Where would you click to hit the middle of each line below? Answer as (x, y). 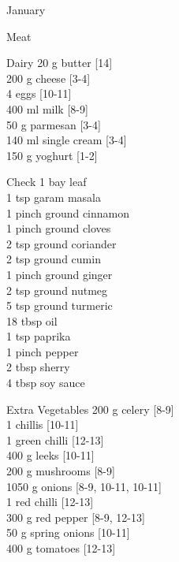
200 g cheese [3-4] (48, 78)
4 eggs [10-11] (39, 93)
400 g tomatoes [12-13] (61, 548)
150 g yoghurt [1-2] (52, 155)
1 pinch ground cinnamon (68, 212)
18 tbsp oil (32, 320)
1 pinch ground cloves (59, 228)
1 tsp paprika (39, 336)
